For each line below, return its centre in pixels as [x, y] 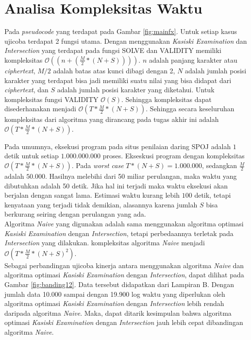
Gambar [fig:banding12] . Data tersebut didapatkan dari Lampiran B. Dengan [119, 284]
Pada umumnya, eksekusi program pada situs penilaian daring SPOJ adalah [118, 146]
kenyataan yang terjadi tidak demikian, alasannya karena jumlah [101, 204]
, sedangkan [220, 165]
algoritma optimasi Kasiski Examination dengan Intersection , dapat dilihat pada [124, 275]
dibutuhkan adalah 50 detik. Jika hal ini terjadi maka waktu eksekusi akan [116, 185]
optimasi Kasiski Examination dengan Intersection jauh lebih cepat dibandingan [124, 322]
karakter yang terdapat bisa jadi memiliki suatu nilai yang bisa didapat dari [118, 80]
